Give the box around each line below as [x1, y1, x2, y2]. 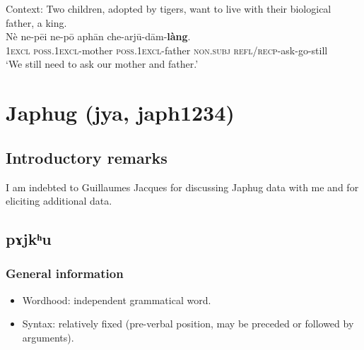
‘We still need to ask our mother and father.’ [6, 56, 199, 71]
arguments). [22, 330, 74, 344]
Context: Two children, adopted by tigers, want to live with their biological [6, 1, 331, 16]
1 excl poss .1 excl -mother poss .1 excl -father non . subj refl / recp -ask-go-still [6, 42, 328, 57]
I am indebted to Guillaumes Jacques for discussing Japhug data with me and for [6, 179, 359, 194]
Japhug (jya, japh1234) [6, 98, 235, 127]
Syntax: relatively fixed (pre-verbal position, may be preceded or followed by [22, 316, 354, 331]
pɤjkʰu [6, 228, 52, 250]
